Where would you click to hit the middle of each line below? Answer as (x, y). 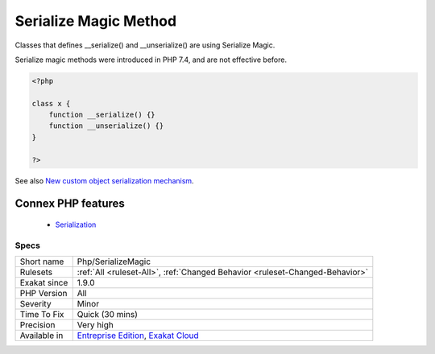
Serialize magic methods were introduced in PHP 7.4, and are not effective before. (151, 60)
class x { (51, 103)
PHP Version (43, 294)
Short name (42, 261)
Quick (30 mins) (108, 315)
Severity (35, 304)
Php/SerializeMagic (114, 261)
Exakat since (44, 283)
